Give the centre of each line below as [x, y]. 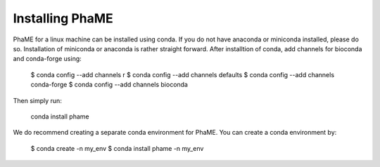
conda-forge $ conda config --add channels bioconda [109, 85]
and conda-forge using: [47, 59]
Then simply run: [38, 100]
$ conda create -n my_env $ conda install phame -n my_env [117, 148]
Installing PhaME [63, 18]
